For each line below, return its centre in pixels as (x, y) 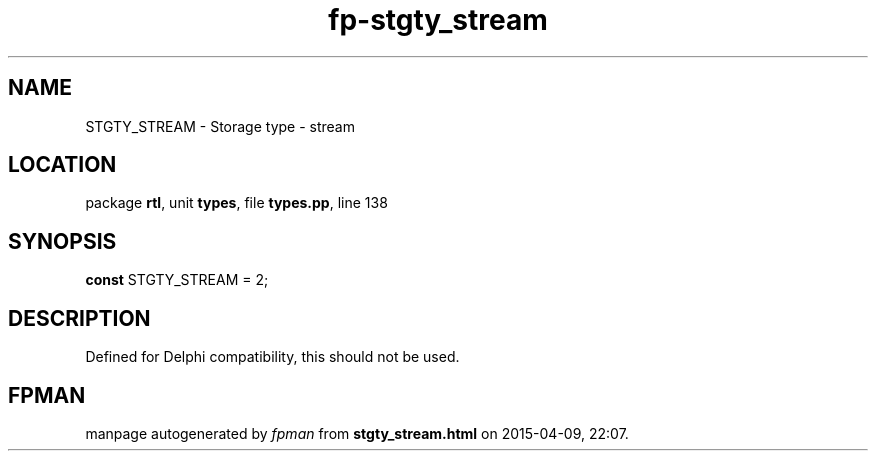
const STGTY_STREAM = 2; (177, 280)
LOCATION (62, 165)
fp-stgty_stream (438, 20)
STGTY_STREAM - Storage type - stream (220, 126)
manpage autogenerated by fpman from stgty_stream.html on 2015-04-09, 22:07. (357, 433)
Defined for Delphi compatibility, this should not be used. (272, 357)
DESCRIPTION (79, 318)
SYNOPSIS (62, 241)
